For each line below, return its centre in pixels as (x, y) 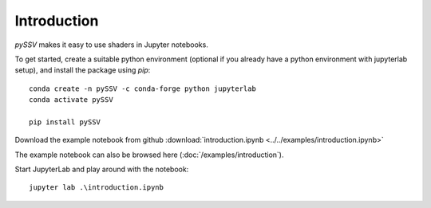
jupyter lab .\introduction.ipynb (96, 188)
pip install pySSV (65, 122)
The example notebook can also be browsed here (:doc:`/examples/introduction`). (149, 155)
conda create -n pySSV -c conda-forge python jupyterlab (143, 88)
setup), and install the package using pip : (83, 70)
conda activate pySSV (71, 100)
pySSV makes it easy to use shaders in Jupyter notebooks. (112, 45)
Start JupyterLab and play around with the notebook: (102, 169)
